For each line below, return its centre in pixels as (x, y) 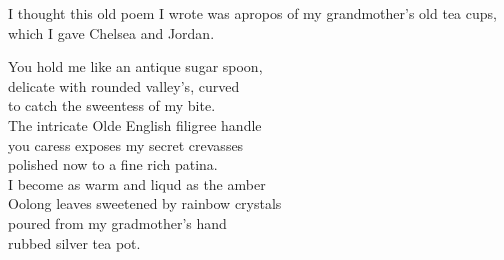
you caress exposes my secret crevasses (126, 144)
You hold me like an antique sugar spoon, (135, 66)
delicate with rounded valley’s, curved (124, 85)
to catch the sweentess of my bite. (112, 105)
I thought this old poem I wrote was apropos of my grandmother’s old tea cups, (252, 13)
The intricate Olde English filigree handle (135, 124)
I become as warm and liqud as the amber (137, 183)
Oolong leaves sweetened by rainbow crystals (145, 203)
